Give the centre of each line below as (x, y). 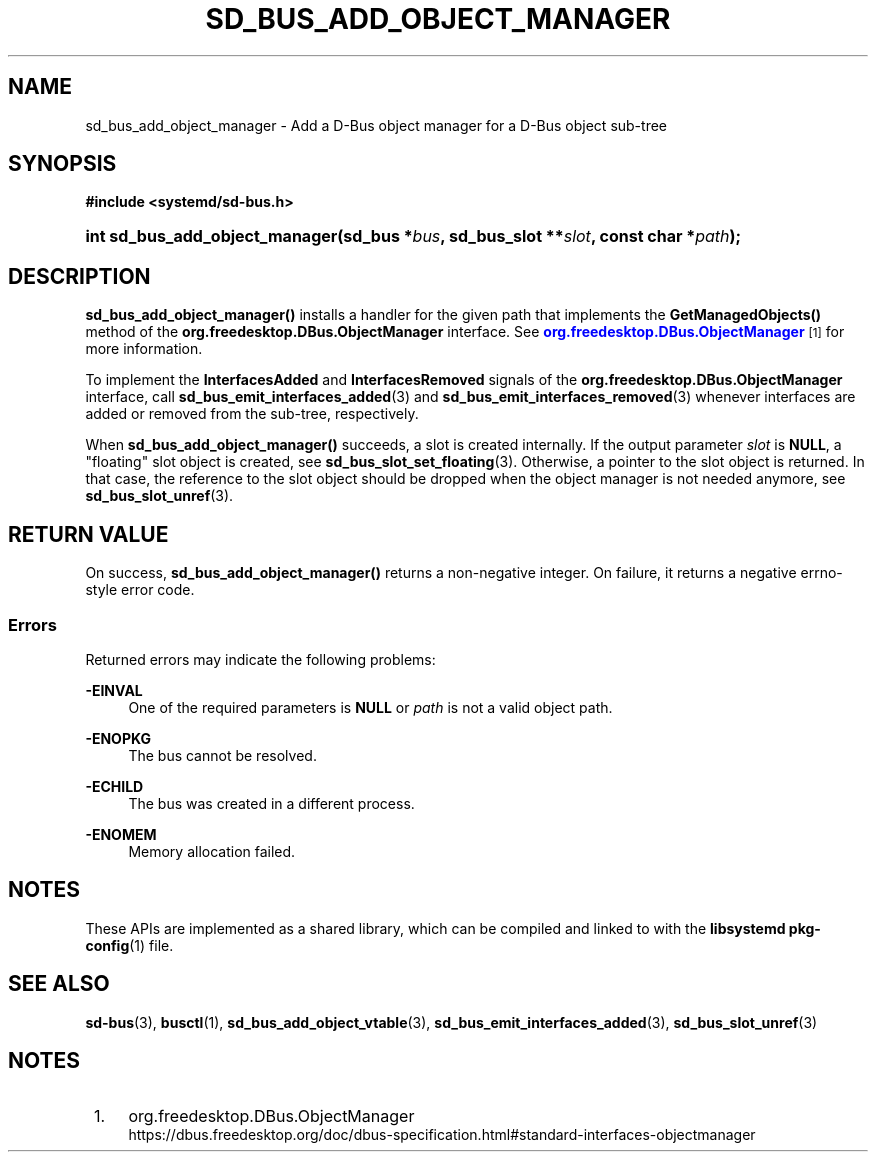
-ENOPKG (118, 738)
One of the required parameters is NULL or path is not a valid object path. (370, 707)
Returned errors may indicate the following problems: (260, 659)
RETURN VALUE (88, 534)
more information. (144, 349)
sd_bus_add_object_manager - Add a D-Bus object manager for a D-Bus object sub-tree (376, 125)
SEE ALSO (59, 984)
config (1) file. (129, 945)
